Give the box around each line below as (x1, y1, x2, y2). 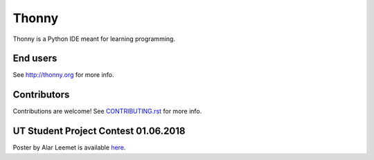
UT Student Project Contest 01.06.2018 (12, 125, 186, 137)
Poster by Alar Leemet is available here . (12, 143, 126, 152)
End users (12, 53, 57, 64)
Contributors (12, 89, 70, 100)
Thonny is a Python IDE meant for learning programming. (12, 35, 176, 43)
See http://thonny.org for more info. (12, 71, 114, 79)
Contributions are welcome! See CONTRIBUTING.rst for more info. (12, 107, 202, 116)
